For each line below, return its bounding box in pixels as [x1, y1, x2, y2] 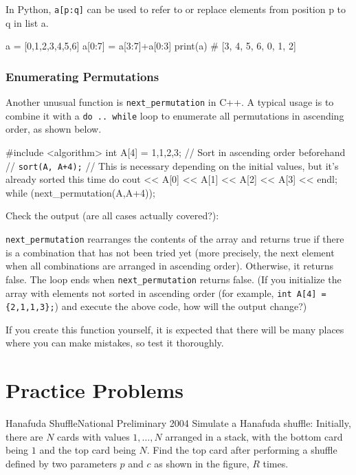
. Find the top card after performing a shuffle [146, 443, 337, 457]
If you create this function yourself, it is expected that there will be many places [5, 322, 344, 336]
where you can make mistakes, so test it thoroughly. [5, 335, 224, 350]
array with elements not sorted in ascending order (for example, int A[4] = [5, 285, 326, 300]
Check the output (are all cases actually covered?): [5, 208, 219, 223]
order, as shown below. [5, 122, 102, 136]
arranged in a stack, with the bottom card [165, 429, 343, 443]
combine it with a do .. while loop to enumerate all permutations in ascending [5, 108, 344, 122]
